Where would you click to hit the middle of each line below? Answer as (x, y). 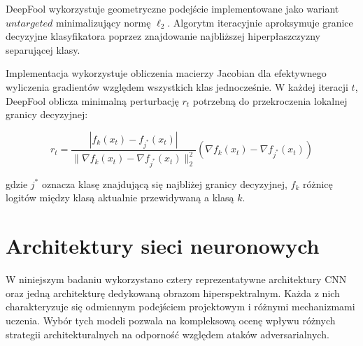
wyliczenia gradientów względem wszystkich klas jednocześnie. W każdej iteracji (177, 86)
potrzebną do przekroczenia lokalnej (270, 100)
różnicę (318, 183)
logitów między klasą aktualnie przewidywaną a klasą (120, 197)
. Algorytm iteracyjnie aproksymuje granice (260, 22)
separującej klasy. (43, 49)
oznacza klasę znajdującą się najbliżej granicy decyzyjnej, (164, 183)
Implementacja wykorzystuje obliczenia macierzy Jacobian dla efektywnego (166, 73)
